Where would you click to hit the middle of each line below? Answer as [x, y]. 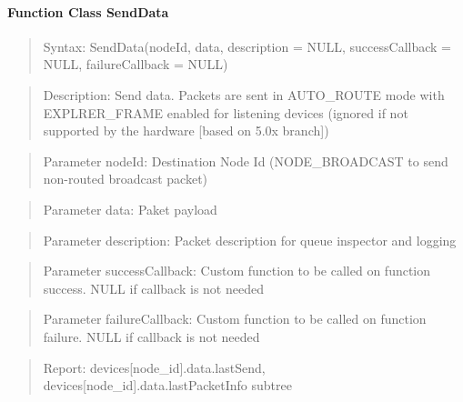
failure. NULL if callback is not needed [151, 336]
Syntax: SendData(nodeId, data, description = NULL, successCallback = [247, 46]
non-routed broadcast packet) [126, 179]
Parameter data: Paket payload [130, 209]
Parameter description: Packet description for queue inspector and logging [250, 240]
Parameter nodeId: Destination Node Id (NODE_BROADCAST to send [246, 161]
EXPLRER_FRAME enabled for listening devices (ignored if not [226, 112]
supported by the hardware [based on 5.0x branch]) [186, 131]
